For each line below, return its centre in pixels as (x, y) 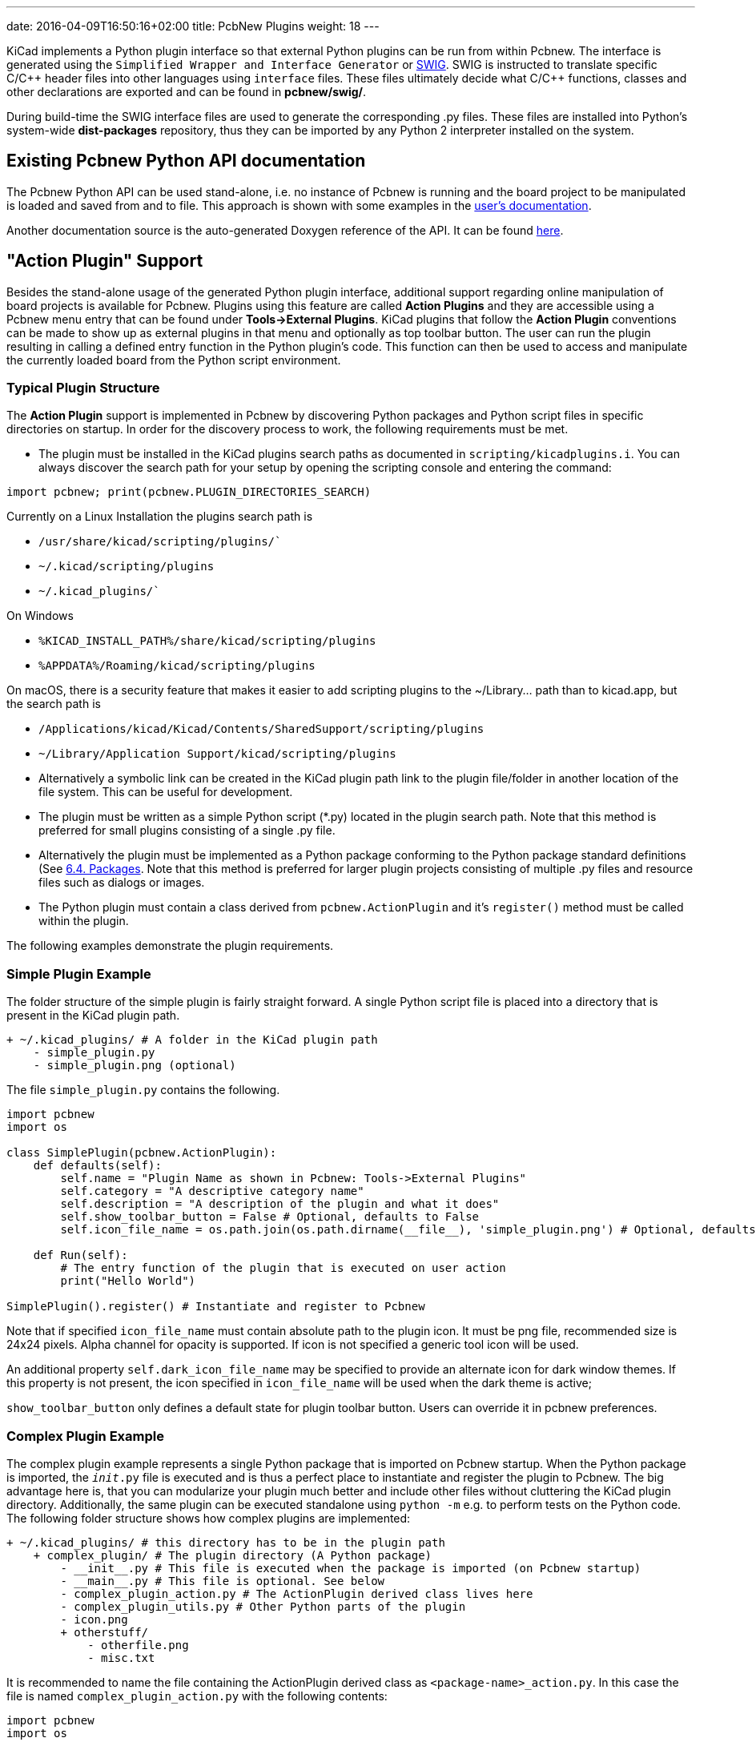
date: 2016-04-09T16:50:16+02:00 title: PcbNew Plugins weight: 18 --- (193, 26)
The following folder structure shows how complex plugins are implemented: (209, 1518)
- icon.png (94, 1619)
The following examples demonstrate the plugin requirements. (170, 946)
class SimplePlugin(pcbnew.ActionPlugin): (142, 1153)
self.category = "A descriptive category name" (212, 1191)
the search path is (54, 704)
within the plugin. (84, 921)
